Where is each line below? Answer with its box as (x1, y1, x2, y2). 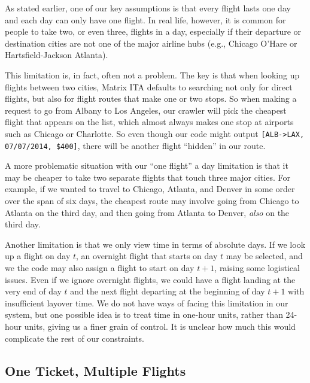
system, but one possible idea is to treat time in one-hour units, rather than (5, 308, 283, 321)
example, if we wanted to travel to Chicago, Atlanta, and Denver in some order (5, 183, 295, 195)
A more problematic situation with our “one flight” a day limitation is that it (5, 159, 288, 172)
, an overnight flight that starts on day (76, 250, 218, 262)
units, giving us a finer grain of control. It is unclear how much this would (24, 320, 296, 332)
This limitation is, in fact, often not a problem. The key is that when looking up (5, 68, 300, 81)
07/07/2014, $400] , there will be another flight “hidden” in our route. (5, 139, 266, 151)
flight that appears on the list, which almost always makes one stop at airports (5, 115, 294, 128)
